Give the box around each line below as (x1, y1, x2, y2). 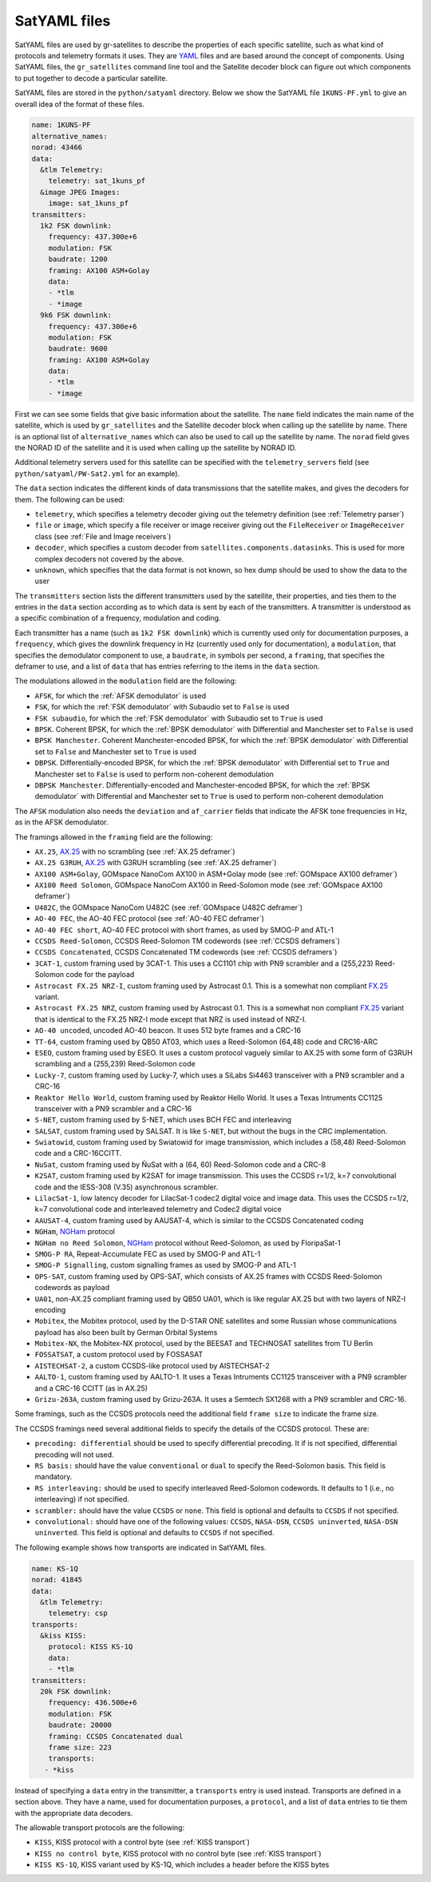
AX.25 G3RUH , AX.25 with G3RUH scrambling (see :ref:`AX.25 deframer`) (34, 858, 277, 868)
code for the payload (65, 970, 135, 979)
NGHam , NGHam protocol (34, 1227, 116, 1237)
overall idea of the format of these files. (14, 99, 145, 109)
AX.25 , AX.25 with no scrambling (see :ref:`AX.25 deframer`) (34, 847, 235, 856)
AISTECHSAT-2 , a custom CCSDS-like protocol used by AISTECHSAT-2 (34, 1360, 271, 1370)
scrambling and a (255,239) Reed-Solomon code (34, 1059, 196, 1069)
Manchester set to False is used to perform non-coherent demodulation (34, 769, 275, 779)
